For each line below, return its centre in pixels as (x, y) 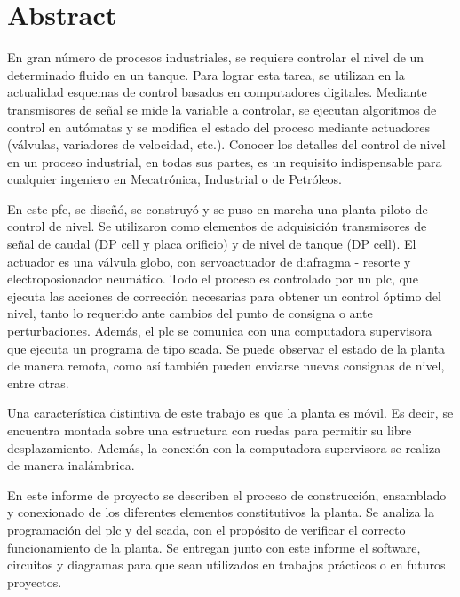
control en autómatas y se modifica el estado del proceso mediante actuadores (219, 127)
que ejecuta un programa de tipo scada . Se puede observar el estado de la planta (226, 348)
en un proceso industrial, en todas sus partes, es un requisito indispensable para (225, 161)
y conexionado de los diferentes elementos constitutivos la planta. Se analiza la (221, 512)
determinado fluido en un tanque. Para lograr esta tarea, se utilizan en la (206, 74)
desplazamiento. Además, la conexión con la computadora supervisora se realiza (224, 447)
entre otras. (38, 382)
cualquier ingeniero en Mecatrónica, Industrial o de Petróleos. (175, 179)
